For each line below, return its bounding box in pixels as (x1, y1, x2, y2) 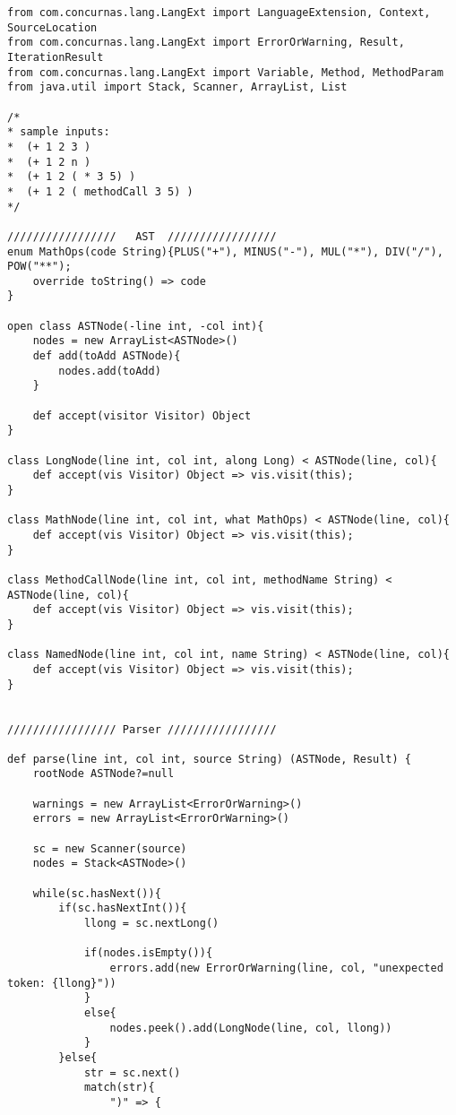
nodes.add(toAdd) (58, 364, 161, 377)
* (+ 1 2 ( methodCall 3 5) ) (7, 185, 194, 198)
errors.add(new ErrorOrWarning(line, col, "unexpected (109, 962, 443, 974)
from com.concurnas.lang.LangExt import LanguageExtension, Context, (7, 6, 431, 19)
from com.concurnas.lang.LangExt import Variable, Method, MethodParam (7, 65, 443, 79)
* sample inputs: (7, 125, 110, 139)
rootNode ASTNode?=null (32, 767, 175, 781)
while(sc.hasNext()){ (32, 886, 161, 900)
